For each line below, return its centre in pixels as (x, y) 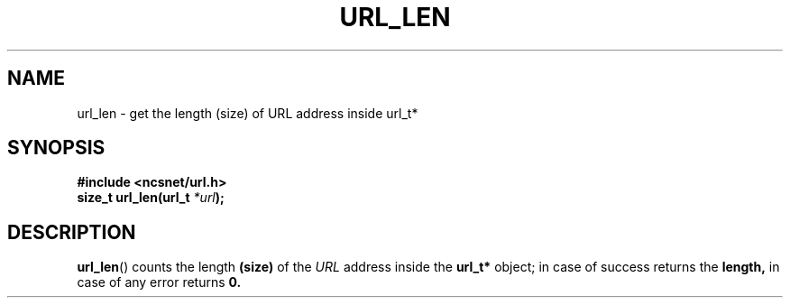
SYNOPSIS (56, 148)
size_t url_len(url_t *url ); (151, 198)
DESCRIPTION (72, 232)
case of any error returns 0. (159, 282)
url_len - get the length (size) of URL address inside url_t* (248, 113)
